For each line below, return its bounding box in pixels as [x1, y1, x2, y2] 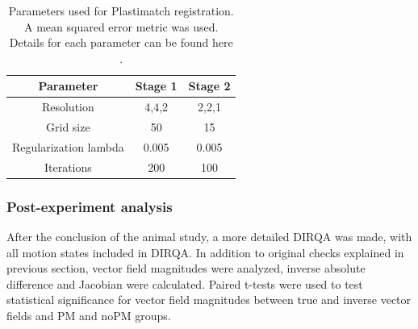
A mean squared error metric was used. [24, 18, 219, 35]
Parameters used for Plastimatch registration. [8, 2, 234, 19]
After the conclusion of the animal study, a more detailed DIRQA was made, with [6, 228, 412, 245]
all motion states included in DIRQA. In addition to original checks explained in [6, 244, 404, 260]
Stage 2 [188, 77, 231, 94]
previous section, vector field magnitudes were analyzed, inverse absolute [6, 260, 366, 277]
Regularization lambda [12, 138, 124, 155]
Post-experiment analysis [6, 196, 173, 216]
